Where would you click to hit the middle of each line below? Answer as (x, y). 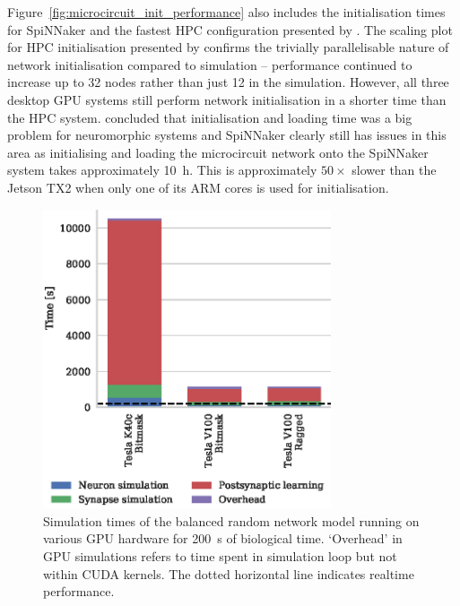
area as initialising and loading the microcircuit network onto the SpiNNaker (218, 152)
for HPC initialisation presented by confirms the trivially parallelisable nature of (228, 47)
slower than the (394, 170)
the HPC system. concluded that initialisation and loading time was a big (210, 117)
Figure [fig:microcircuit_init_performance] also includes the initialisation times (226, 12)
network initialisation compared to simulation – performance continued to (210, 64)
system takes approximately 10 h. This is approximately (162, 170)
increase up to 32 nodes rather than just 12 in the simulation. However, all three (228, 82)
